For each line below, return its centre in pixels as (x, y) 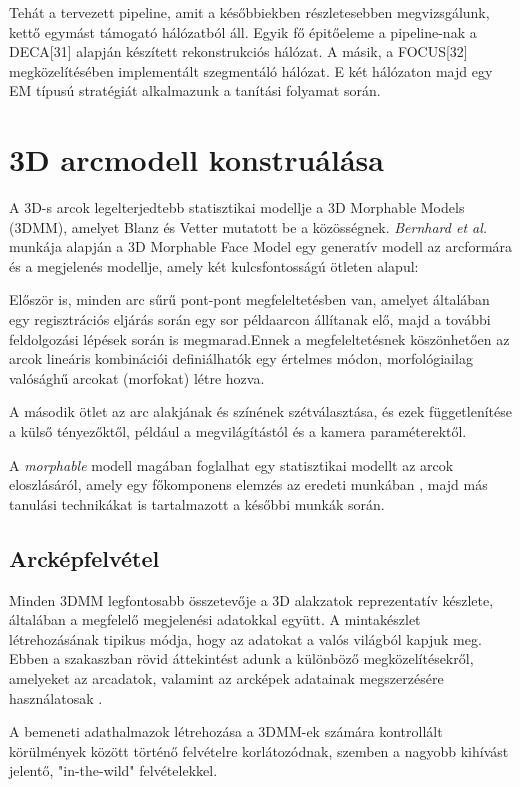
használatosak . (56, 697)
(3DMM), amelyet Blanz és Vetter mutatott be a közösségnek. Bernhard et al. (248, 226)
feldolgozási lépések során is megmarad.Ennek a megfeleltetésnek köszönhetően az (259, 338)
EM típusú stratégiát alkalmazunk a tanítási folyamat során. (195, 90)
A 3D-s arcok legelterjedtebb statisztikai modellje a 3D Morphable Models (237, 207)
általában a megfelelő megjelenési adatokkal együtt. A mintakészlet (215, 619)
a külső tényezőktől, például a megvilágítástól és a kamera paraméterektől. (238, 431)
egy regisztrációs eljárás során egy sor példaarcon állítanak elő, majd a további (250, 319)
